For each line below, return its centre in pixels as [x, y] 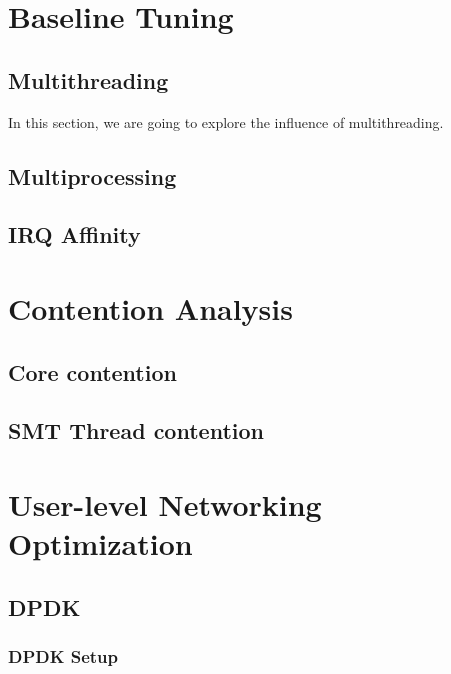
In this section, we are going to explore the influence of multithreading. [226, 121]
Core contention [92, 371]
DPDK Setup [63, 655]
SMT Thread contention [136, 430]
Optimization [100, 543]
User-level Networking [165, 503]
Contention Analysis [150, 307]
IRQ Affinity [74, 234]
